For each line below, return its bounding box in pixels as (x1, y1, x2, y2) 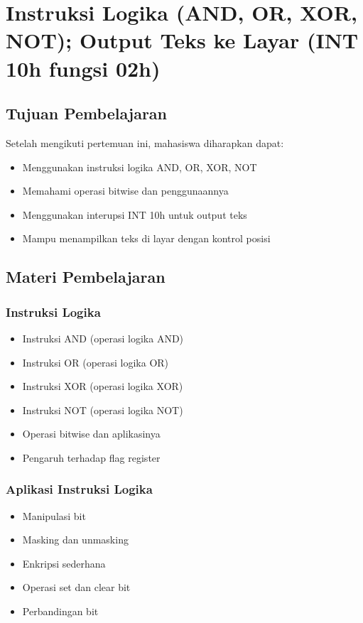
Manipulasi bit (22, 508, 86, 523)
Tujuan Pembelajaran (6, 102, 168, 124)
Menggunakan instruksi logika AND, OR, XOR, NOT (22, 159, 257, 174)
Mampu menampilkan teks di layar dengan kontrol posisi (22, 231, 271, 246)
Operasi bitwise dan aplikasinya (22, 426, 161, 441)
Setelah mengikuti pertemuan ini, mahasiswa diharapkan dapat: (6, 135, 284, 150)
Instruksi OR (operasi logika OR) (22, 354, 169, 369)
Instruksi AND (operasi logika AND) (22, 330, 184, 345)
